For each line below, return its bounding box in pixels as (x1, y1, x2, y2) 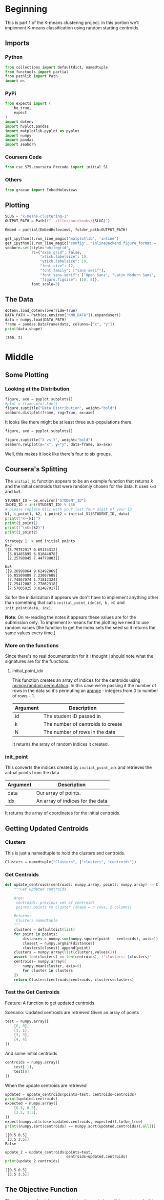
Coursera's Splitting (5, 465, 67, 473)
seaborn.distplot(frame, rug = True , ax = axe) (5, 410, 95, 415)
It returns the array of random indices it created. (12, 741, 109, 747)
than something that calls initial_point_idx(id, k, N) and (5, 600, 125, 605)
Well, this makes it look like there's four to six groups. (5, 451, 112, 457)
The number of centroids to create (43, 720, 123, 727)
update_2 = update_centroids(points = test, (5, 1150, 93, 1154)
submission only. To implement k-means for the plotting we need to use (5, 619, 149, 625)
